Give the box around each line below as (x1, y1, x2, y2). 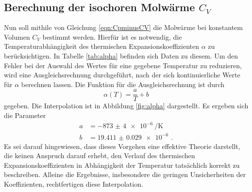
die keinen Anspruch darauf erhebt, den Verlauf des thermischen (4, 150, 195, 161)
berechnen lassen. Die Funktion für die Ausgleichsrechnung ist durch (21, 79, 225, 89)
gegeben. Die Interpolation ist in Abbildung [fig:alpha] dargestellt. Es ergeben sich (4, 101, 249, 111)
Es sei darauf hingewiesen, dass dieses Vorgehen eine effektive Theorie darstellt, (4, 141, 240, 151)
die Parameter (4, 110, 46, 120)
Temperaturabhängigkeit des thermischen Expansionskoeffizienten (4, 41, 199, 51)
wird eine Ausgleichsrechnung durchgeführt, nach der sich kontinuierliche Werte (4, 70, 240, 80)
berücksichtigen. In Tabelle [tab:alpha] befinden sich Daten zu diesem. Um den (4, 50, 238, 60)
